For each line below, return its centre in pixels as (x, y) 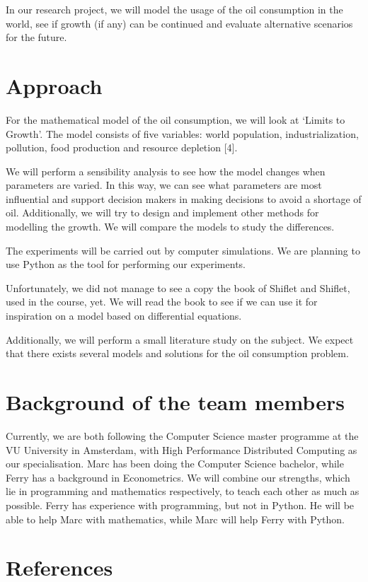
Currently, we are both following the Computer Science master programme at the (182, 435)
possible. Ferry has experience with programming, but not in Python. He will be (180, 505)
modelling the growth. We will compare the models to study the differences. (170, 227)
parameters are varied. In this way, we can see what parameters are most (164, 185)
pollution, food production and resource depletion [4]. (122, 147)
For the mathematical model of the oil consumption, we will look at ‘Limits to (176, 119)
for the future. (36, 37)
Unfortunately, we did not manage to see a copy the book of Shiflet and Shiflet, (178, 287)
